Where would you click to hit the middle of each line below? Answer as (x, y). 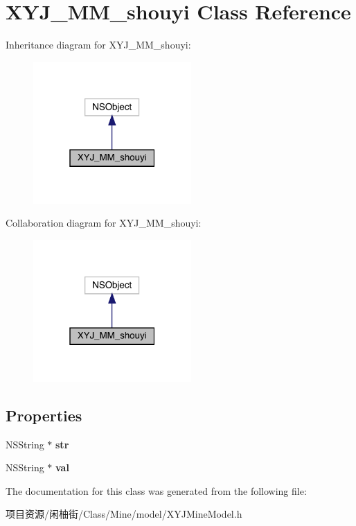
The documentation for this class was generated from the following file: (156, 490)
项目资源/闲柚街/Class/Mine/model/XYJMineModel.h (124, 514)
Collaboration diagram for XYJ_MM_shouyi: (104, 223)
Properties (44, 415)
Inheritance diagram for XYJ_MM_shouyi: (98, 45)
